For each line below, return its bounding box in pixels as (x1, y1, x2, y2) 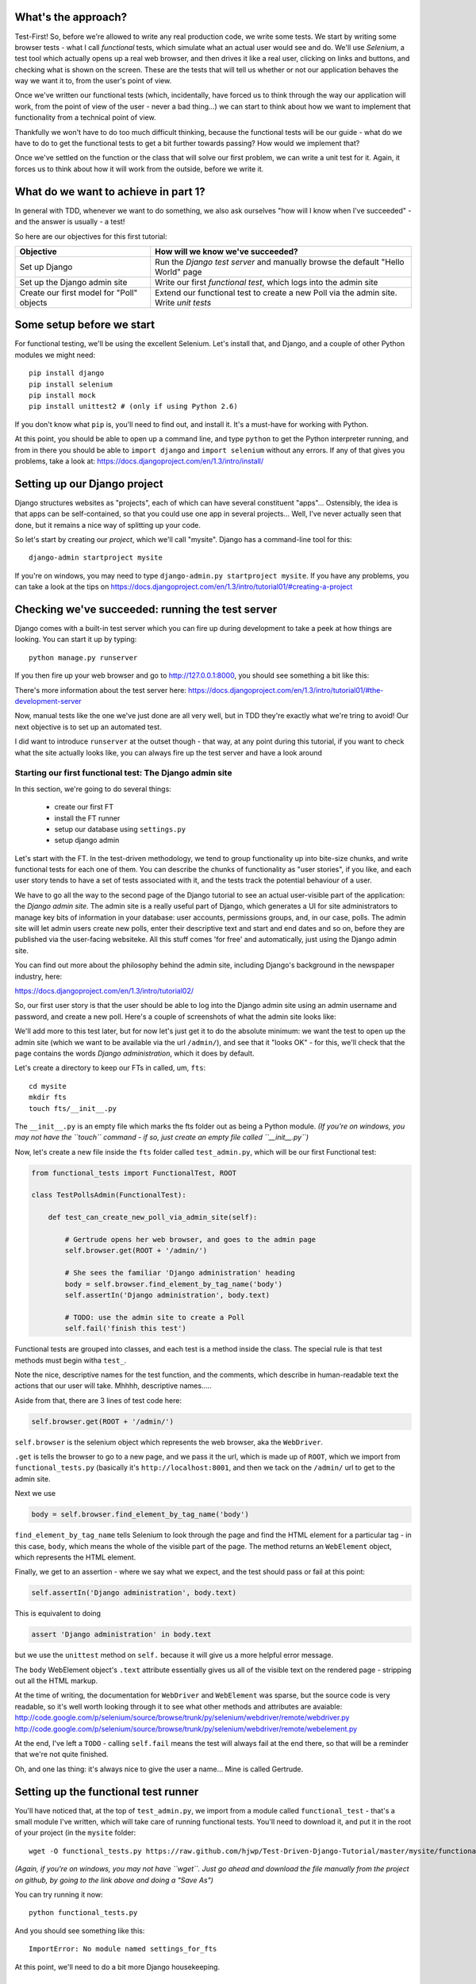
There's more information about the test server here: (14, 685, 186, 694)
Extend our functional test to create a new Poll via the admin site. (155, 286, 397, 298)
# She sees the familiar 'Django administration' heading (64, 1268, 295, 1278)
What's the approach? (14, 10, 127, 24)
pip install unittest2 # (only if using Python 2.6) (29, 402, 238, 411)
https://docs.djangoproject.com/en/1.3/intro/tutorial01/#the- (187, 685, 384, 694)
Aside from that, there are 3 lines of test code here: (14, 1395, 182, 1405)
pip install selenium (29, 379, 113, 389)
